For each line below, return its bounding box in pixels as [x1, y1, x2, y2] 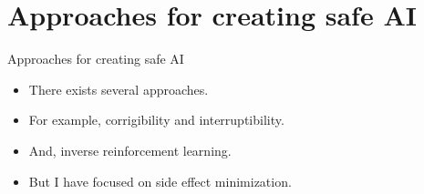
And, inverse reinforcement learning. [28, 140, 232, 159]
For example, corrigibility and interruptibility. [28, 110, 284, 129]
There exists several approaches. [28, 79, 209, 98]
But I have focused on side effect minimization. [28, 171, 292, 190]
